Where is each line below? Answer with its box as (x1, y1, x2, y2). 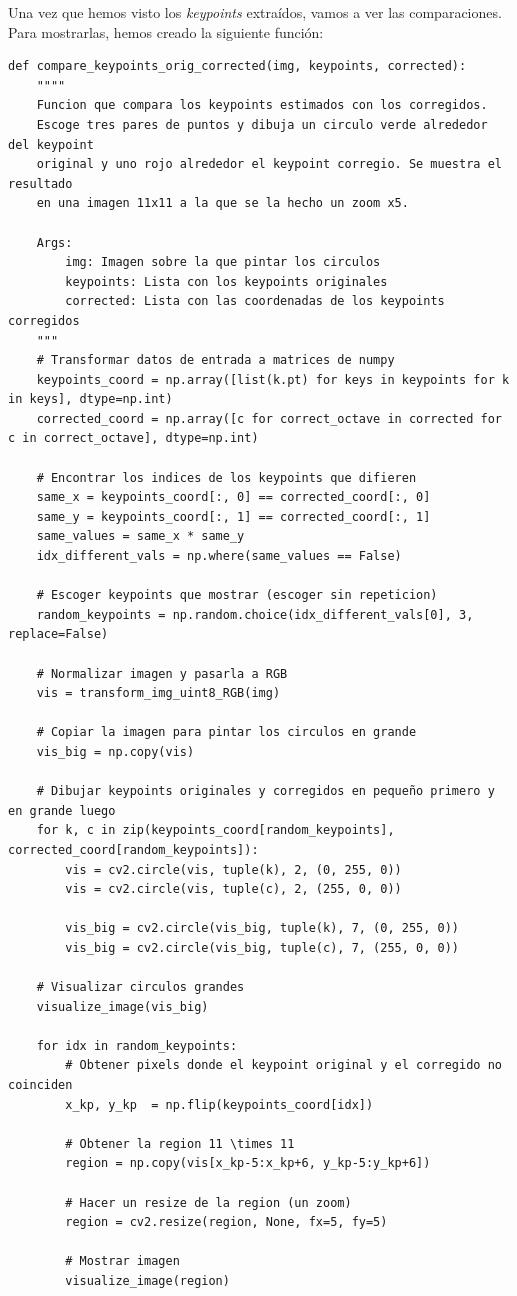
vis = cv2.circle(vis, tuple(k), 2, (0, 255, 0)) (65, 862, 402, 877)
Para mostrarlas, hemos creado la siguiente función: (8, 21, 324, 42)
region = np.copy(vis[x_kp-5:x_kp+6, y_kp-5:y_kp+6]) (65, 1156, 431, 1171)
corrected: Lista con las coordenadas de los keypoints (65, 294, 445, 309)
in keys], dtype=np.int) (8, 392, 173, 407)
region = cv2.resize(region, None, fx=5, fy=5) (65, 1215, 388, 1230)
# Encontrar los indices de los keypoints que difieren (36, 470, 417, 485)
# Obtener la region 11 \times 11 (65, 1136, 295, 1151)
